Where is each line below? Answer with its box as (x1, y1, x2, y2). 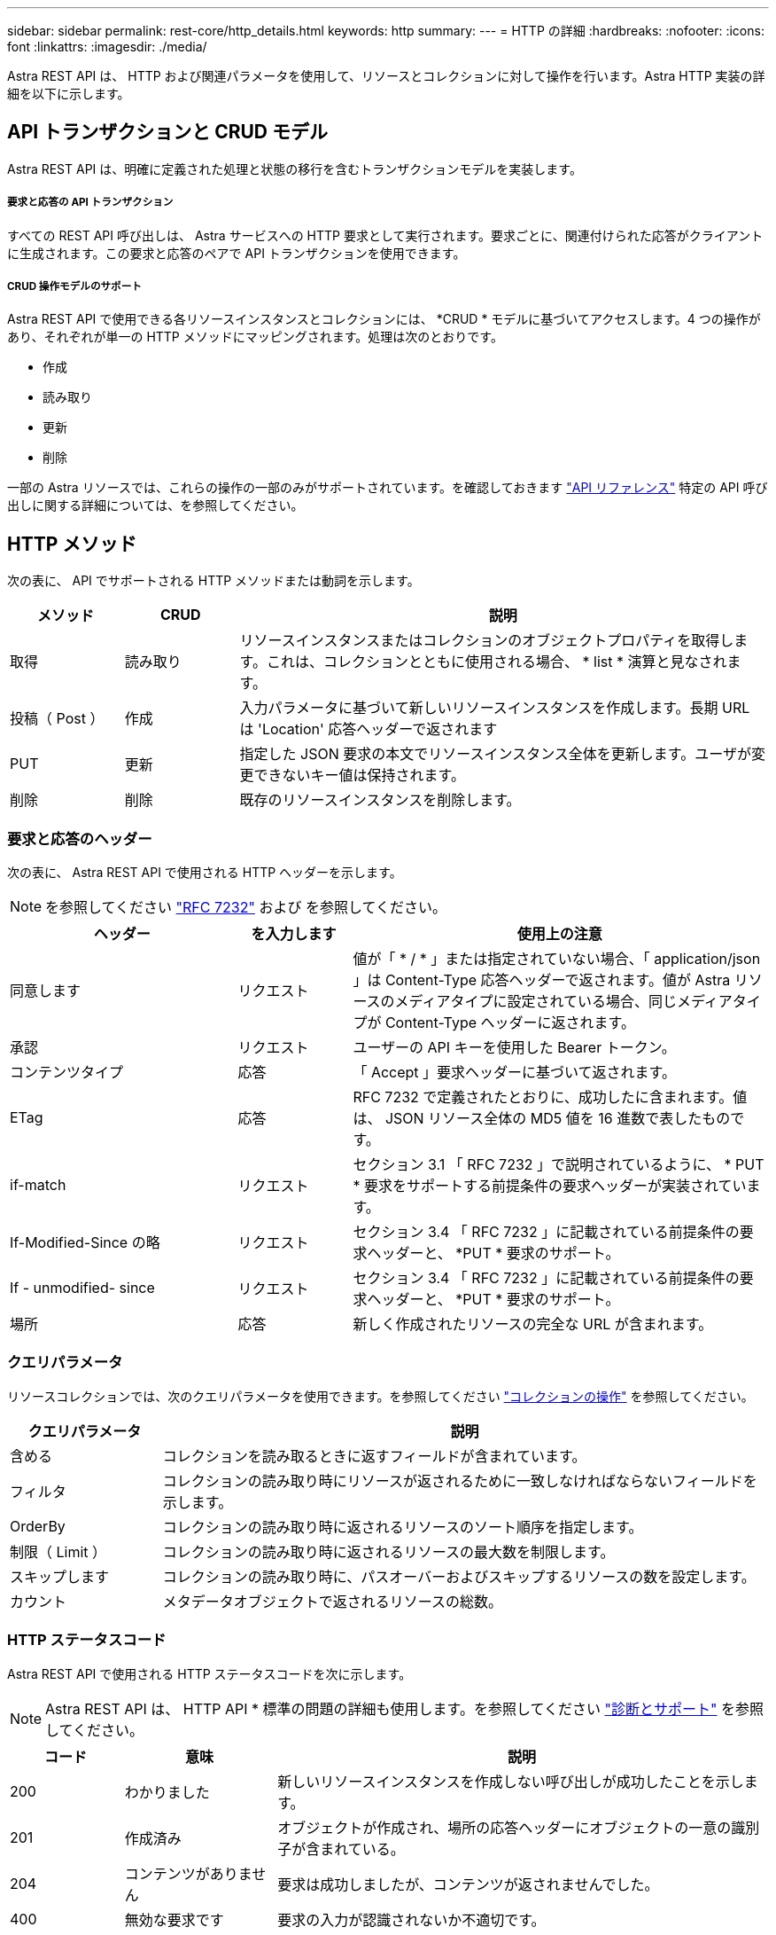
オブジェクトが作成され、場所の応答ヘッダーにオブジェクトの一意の (277, 1818, 732, 1837)
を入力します (251, 925, 337, 943)
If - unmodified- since (10, 1279, 155, 1297)
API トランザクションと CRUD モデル (7, 121, 328, 144)
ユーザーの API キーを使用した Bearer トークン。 (353, 1038, 676, 1056)
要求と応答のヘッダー (7, 829, 152, 848)
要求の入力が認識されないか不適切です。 (277, 1910, 546, 1929)
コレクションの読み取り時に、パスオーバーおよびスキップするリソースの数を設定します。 (162, 1567, 756, 1586)
